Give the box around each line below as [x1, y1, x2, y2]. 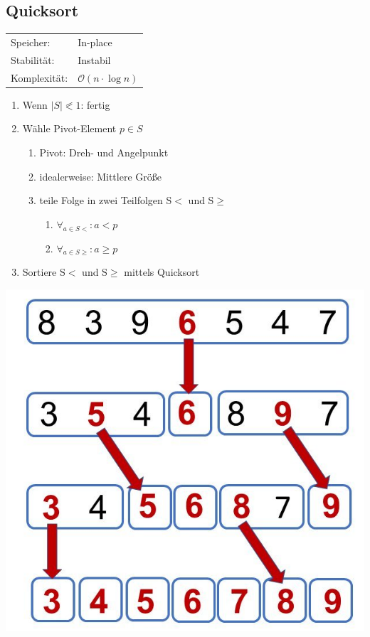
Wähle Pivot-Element [22, 121, 117, 136]
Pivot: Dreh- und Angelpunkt [39, 144, 169, 159]
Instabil [78, 52, 111, 67]
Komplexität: [11, 70, 68, 85]
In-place [78, 34, 112, 49]
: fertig [80, 97, 110, 112]
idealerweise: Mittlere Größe [39, 168, 162, 183]
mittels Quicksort [124, 264, 200, 279]
